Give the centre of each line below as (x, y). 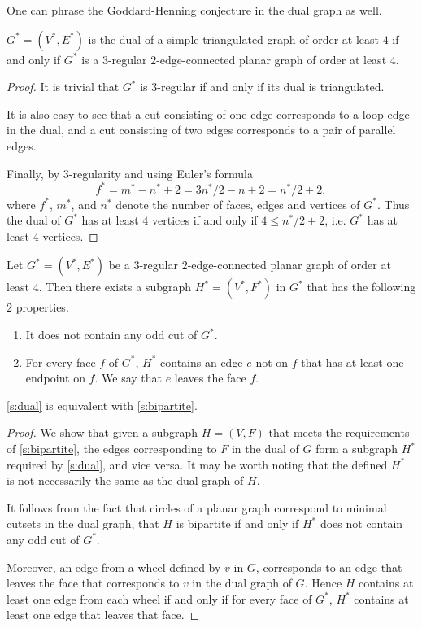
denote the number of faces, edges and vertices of (238, 204)
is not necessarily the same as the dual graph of (125, 480)
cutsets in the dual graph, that (83, 523)
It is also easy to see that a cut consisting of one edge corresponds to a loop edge (208, 113)
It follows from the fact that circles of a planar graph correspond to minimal (197, 507)
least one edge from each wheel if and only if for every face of (159, 598)
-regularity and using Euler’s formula (161, 173)
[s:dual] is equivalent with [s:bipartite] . (102, 405)
